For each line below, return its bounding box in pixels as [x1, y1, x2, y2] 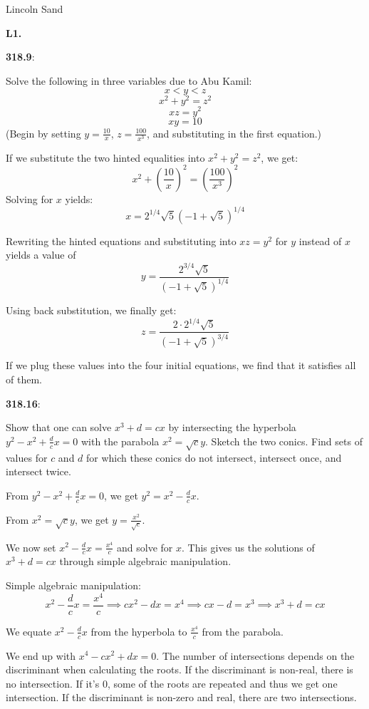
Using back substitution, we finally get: [6, 302, 177, 317]
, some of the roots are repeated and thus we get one [107, 676, 338, 690]
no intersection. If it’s [6, 676, 100, 690]
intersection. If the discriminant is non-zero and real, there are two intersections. [6, 690, 357, 705]
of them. [6, 372, 42, 387]
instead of [298, 233, 342, 248]
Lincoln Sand [6, 1, 63, 16]
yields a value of [6, 247, 76, 262]
